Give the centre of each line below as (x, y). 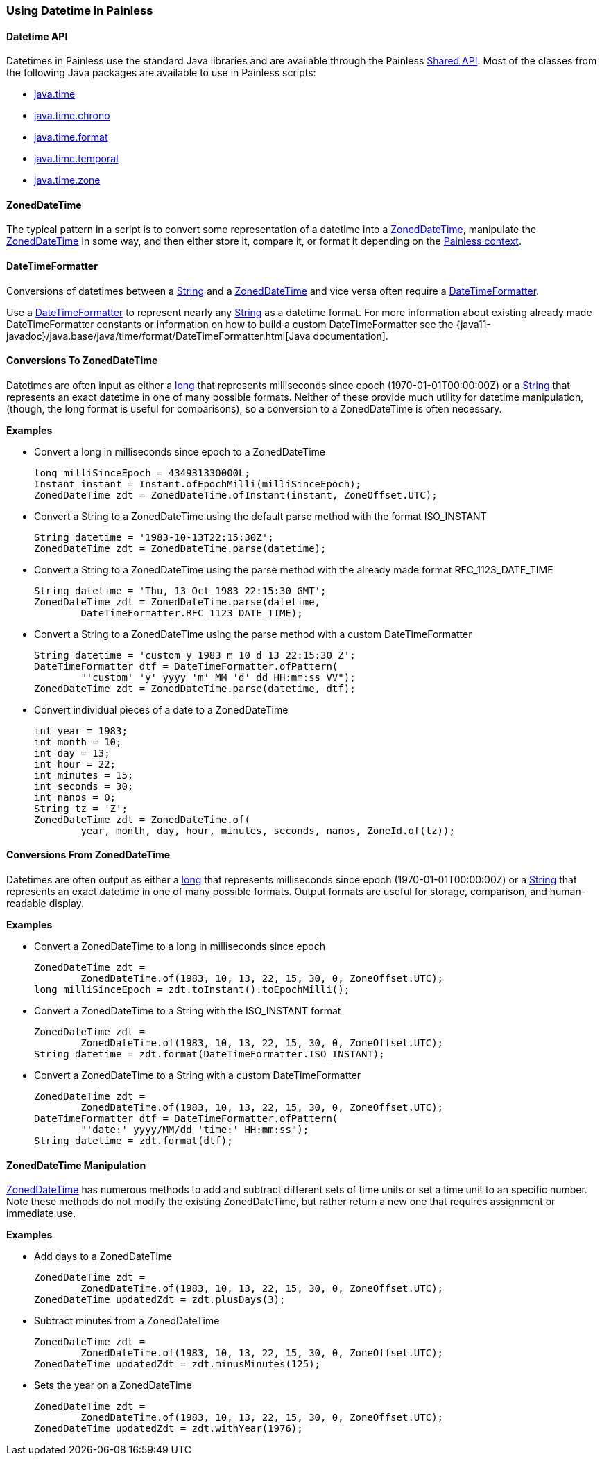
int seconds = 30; (84, 786)
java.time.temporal (76, 159)
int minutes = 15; (84, 775)
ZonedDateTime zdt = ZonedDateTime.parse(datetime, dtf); (195, 688)
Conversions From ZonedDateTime (88, 855)
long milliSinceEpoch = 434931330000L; (142, 473)
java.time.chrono (72, 116)
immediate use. (41, 1213)
